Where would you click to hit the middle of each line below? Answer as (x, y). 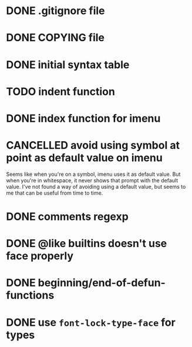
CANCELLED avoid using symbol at (93, 146)
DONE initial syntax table (68, 64)
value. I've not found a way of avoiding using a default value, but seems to (96, 186)
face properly (40, 256)
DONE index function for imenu (83, 118)
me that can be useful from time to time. (55, 193)
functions (30, 296)
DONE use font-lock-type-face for (91, 322)
